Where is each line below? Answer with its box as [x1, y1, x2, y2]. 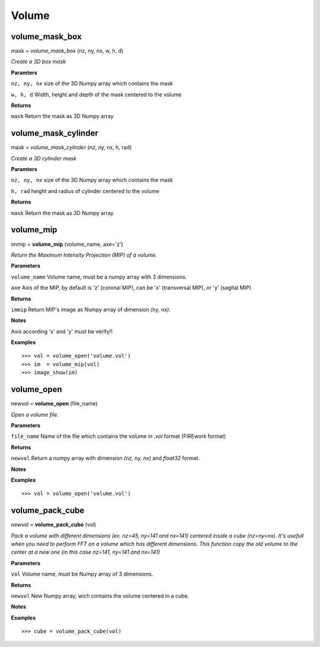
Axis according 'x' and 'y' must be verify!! [11, 327, 113, 335]
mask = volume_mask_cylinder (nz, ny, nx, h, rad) [11, 144, 132, 151]
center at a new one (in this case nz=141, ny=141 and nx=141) [11, 548, 160, 556]
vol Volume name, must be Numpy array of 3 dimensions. [11, 570, 153, 577]
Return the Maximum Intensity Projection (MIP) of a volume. [11, 251, 157, 258]
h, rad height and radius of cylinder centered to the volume [11, 187, 159, 194]
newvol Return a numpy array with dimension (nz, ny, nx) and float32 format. [11, 455, 200, 462]
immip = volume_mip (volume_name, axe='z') [11, 241, 124, 248]
